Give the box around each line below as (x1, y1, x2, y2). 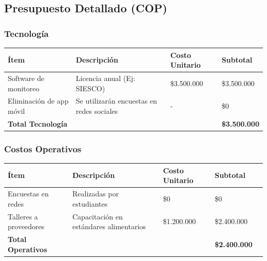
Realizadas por (72, 188, 119, 199)
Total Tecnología (8, 118, 68, 129)
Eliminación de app (8, 95, 69, 106)
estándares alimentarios (72, 221, 146, 232)
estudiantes (72, 198, 108, 209)
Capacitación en (72, 211, 123, 222)
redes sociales (75, 105, 118, 116)
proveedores (8, 221, 45, 232)
